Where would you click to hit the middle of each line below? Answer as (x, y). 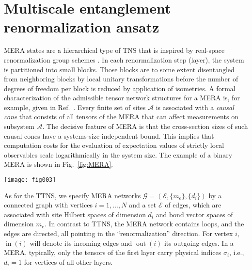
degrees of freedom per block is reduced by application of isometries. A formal (120, 88)
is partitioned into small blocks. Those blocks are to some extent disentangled (119, 69)
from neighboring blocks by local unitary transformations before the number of (121, 79)
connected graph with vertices (48, 205)
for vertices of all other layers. (68, 262)
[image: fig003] (30, 180)
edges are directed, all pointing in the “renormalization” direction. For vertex (118, 233)
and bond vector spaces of (194, 214)
